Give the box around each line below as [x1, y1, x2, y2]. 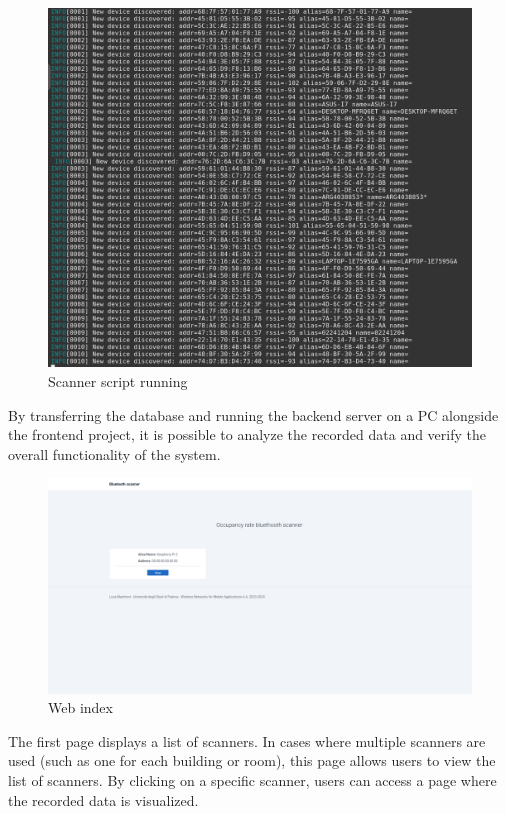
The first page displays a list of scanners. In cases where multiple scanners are [8, 730, 486, 751]
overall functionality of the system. [8, 443, 221, 464]
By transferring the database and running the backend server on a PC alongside [8, 404, 499, 425]
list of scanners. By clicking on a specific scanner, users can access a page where [8, 770, 497, 791]
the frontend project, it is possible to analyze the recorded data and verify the [8, 424, 487, 445]
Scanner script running [48, 371, 188, 391]
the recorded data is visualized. [8, 789, 199, 810]
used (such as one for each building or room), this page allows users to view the [8, 750, 496, 771]
